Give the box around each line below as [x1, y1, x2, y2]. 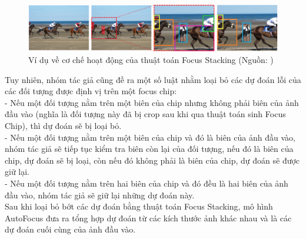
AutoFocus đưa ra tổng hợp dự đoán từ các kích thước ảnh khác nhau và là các [5, 211, 292, 224]
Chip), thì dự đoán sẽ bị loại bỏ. [5, 119, 122, 132]
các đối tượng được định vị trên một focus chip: [5, 85, 177, 97]
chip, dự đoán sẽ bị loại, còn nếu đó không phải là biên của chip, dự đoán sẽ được [5, 154, 300, 166]
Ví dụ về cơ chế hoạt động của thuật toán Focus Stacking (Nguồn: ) [28, 54, 274, 66]
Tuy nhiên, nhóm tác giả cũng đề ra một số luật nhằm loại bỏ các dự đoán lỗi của [5, 73, 301, 85]
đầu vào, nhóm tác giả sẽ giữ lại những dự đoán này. [5, 188, 195, 201]
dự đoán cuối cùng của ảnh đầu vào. [5, 223, 136, 235]
